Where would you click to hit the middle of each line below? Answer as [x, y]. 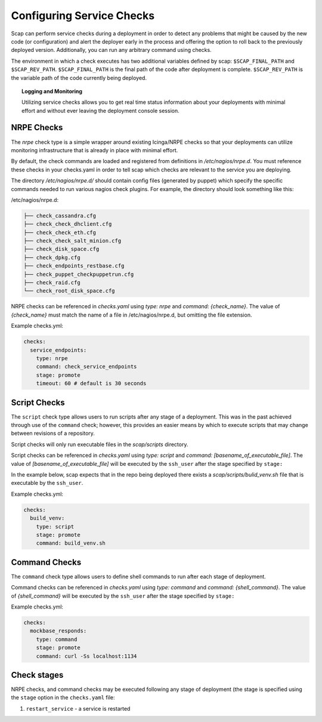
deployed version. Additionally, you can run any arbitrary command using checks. [111, 50]
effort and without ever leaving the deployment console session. [100, 110]
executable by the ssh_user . [47, 483]
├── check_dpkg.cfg [52, 257]
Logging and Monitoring [52, 91]
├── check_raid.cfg [52, 283]
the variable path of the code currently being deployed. [79, 78]
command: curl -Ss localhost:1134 [86, 656]
